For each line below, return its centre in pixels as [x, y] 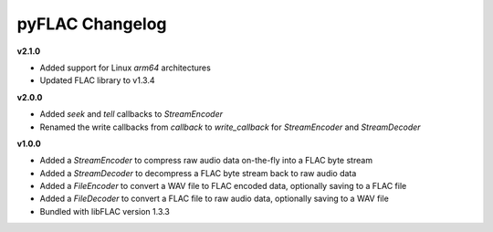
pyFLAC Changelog [92, 24]
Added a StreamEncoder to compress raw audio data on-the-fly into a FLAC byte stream [206, 161]
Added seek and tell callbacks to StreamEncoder [131, 114]
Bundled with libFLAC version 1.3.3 [105, 211]
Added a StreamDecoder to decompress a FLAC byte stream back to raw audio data [198, 173]
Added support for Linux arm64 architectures [126, 68]
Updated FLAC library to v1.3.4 [97, 80]
